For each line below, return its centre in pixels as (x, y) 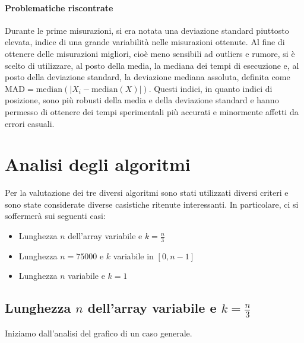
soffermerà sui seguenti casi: (55, 216)
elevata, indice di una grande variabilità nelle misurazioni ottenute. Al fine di (145, 42)
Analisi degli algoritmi (98, 164)
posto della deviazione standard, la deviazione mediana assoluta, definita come (148, 77)
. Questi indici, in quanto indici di (210, 88)
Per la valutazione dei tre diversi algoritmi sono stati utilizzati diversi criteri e (147, 193)
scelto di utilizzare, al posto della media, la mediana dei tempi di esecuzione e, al (152, 65)
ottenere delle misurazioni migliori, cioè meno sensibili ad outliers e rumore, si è (150, 53)
